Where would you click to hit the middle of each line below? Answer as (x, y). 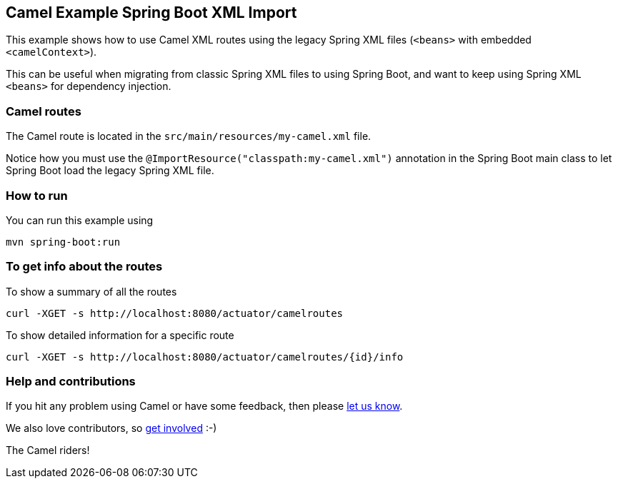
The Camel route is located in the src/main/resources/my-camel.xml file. (189, 136)
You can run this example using (80, 220)
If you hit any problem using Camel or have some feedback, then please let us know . (204, 406)
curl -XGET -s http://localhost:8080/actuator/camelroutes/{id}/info (205, 357)
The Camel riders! (48, 450)
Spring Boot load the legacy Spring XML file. (110, 171)
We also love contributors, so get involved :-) (111, 428)
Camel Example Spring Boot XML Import (151, 12)
